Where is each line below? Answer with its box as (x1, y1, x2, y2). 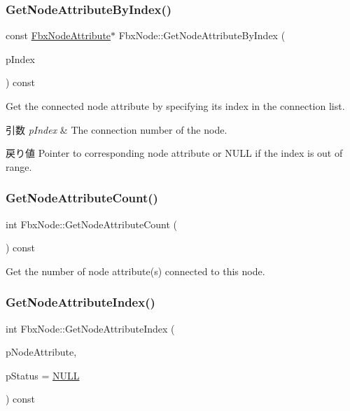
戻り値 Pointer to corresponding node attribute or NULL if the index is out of (6, 146, 343, 160)
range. (6, 159, 32, 174)
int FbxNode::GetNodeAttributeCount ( (6, 216, 177, 231)
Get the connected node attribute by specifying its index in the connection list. (6, 99, 345, 113)
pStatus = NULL (6, 368, 80, 382)
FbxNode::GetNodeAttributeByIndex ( (118, 28, 286, 43)
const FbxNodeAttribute (6, 28, 111, 43)
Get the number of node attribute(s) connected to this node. (6, 263, 265, 278)
